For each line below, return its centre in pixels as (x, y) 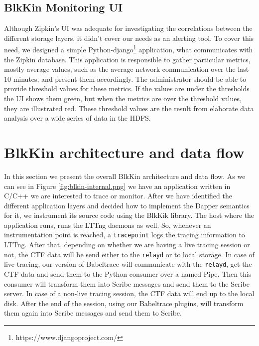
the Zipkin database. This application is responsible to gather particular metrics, (127, 59)
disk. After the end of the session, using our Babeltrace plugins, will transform (124, 303)
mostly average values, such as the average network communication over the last (127, 69)
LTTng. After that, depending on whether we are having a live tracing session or (127, 245)
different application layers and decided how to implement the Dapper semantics (127, 205)
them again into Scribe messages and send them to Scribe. (93, 313)
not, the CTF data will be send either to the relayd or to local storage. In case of (129, 254)
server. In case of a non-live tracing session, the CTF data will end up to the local (129, 293)
